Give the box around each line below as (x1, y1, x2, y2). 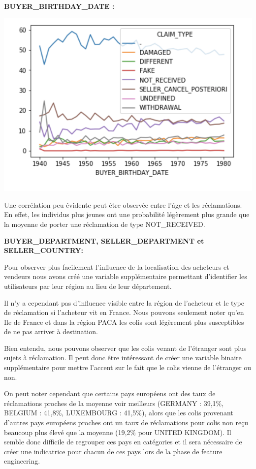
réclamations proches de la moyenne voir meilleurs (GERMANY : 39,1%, (4, 398, 224, 408)
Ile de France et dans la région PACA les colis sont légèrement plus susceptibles (4, 316, 244, 327)
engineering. (4, 456, 40, 466)
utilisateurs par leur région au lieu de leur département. (4, 281, 172, 291)
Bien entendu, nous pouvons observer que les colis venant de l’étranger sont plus (4, 343, 247, 353)
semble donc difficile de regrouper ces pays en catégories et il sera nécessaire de (4, 437, 242, 447)
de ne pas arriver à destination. (4, 326, 98, 337)
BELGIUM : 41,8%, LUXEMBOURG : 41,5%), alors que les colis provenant (4, 407, 233, 418)
